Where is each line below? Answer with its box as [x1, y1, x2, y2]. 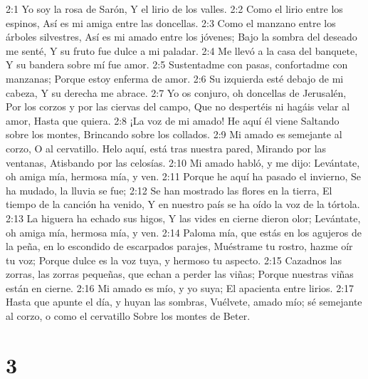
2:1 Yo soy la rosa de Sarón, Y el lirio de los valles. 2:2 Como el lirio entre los [6, 1, 343, 16]
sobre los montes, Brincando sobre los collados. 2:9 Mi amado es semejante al [6, 127, 342, 142]
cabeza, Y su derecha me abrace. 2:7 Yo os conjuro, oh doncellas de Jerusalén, [6, 85, 347, 100]
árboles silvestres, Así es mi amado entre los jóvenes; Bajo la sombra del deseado [6, 29, 357, 44]
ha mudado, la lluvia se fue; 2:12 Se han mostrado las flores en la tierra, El [6, 182, 332, 197]
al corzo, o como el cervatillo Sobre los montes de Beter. [6, 308, 251, 323]
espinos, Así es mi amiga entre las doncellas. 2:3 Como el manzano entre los [6, 15, 336, 30]
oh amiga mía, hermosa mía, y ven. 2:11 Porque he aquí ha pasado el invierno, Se [6, 169, 362, 184]
